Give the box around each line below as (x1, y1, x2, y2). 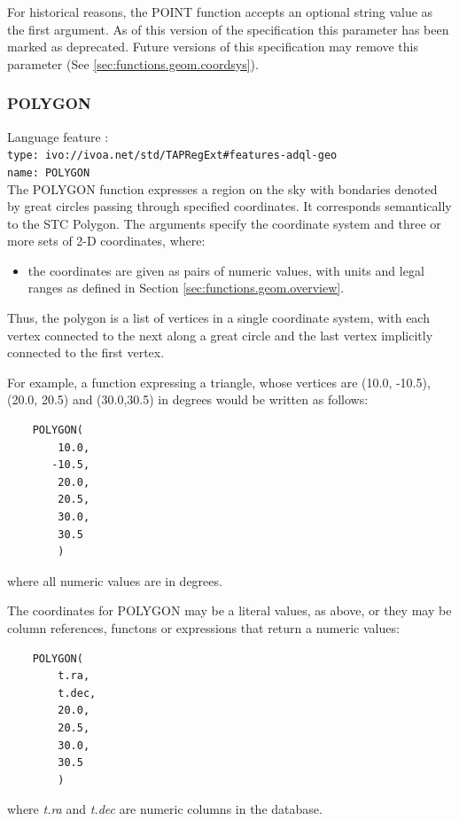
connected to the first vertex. (7, 343, 165, 362)
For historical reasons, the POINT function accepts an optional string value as (7, 3, 433, 20)
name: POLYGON (7, 166, 90, 179)
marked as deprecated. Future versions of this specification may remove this (7, 37, 418, 56)
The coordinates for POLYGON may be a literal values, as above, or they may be (7, 601, 452, 620)
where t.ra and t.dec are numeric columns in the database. (7, 800, 323, 818)
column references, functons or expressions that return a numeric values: (7, 618, 400, 637)
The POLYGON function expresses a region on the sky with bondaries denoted (7, 179, 438, 198)
